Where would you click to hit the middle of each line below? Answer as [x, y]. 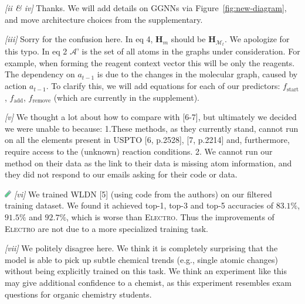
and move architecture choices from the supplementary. [104, 19]
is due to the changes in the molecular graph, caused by [197, 74]
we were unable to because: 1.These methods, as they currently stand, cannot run [152, 128]
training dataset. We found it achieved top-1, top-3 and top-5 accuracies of [139, 205]
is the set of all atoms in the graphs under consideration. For [191, 51]
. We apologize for [257, 39]
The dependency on [40, 74]
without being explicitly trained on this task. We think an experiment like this [146, 271]
